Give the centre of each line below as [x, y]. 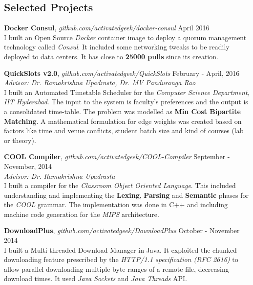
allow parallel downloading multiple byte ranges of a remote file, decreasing [116, 269]
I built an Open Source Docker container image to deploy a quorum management [125, 37]
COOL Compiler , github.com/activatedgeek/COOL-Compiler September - [117, 156]
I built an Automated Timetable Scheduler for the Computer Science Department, [127, 92]
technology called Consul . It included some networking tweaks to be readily [117, 47]
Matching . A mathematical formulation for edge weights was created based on [123, 121]
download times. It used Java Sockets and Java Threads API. [95, 278]
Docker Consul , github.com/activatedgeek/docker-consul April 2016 [107, 28]
